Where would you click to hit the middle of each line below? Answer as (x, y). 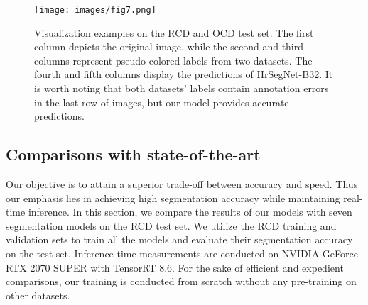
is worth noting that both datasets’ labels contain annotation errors (182, 88)
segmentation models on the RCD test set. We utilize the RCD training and (171, 225)
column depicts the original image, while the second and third (169, 46)
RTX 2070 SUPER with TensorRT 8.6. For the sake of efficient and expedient (175, 267)
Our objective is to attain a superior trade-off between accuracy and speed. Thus (182, 184)
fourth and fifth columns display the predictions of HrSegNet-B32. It (184, 74)
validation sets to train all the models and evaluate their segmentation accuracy (179, 239)
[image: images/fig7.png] (95, 10)
